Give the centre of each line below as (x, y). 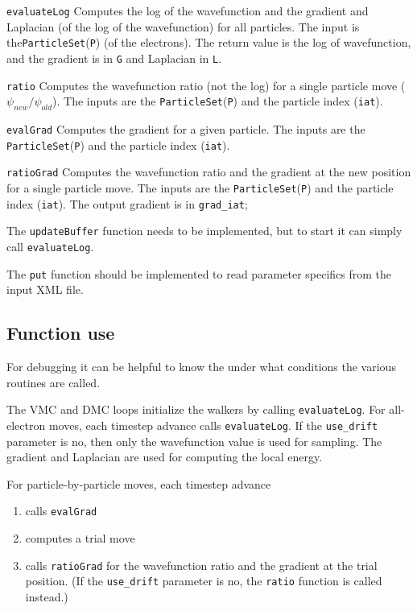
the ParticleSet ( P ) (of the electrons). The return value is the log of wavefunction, (209, 42)
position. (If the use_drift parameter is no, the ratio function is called (204, 581)
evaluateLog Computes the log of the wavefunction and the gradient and (188, 10)
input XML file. (45, 289)
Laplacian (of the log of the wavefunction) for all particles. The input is (183, 26)
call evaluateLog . (50, 246)
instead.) (47, 596)
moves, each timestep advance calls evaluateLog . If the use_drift (213, 425)
